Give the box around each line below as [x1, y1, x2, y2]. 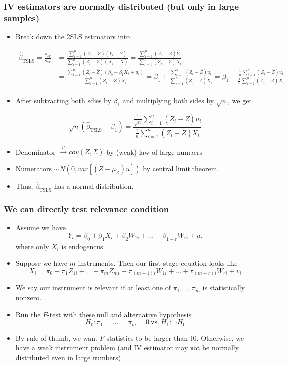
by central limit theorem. [143, 163, 219, 174]
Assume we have [15, 222, 66, 233]
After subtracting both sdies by [15, 95, 111, 106]
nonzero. [15, 292, 42, 302]
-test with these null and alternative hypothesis [47, 309, 191, 319]
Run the [15, 309, 41, 319]
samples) [4, 11, 40, 24]
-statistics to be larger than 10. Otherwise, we [104, 332, 244, 343]
